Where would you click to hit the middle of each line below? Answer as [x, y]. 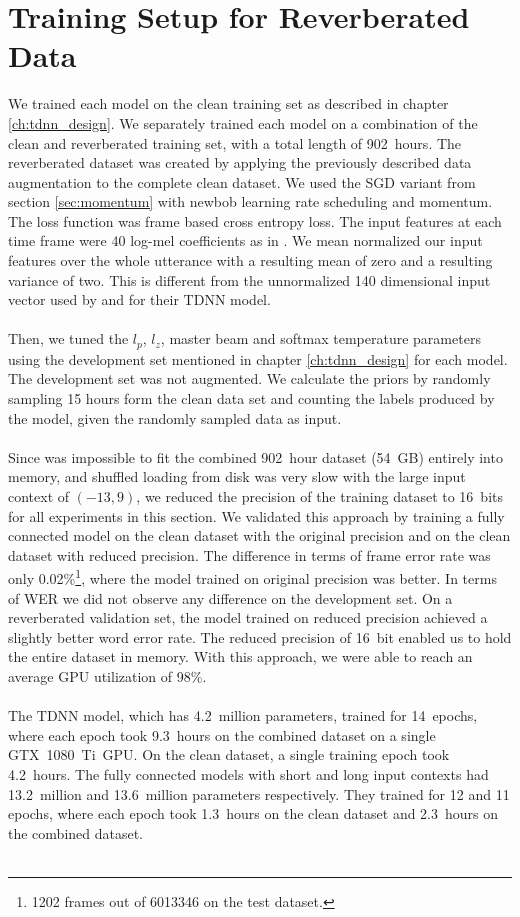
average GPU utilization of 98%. [107, 676]
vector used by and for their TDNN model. [139, 299]
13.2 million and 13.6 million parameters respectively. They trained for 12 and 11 [259, 793]
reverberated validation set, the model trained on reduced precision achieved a [248, 617]
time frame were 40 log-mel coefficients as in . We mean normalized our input [245, 240]
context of [39, 496]
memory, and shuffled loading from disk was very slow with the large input [237, 476]
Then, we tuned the [68, 338]
